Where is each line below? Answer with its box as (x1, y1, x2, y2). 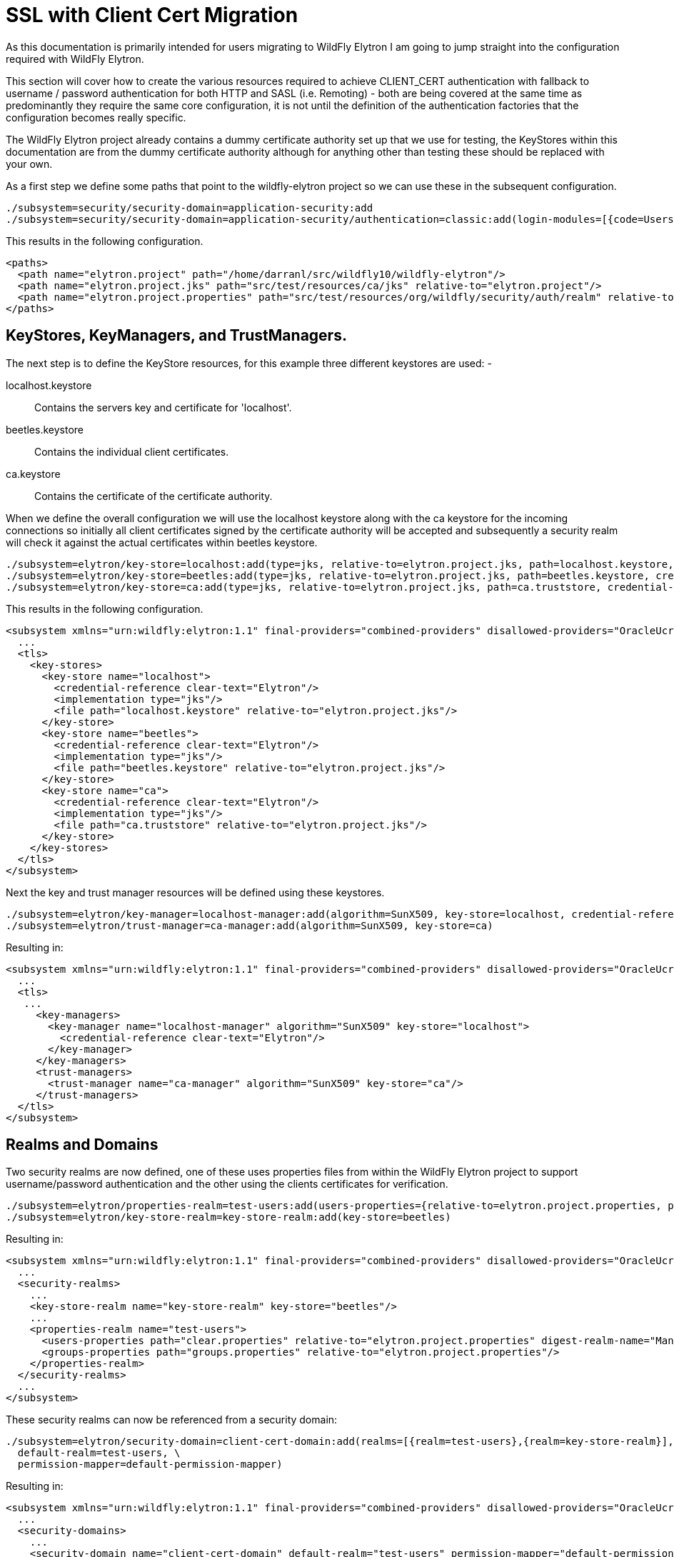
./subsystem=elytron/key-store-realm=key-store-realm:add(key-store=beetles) (6, 1211, 451, 1223)
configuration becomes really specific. (6, 111, 186, 124)
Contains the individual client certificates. (34, 445, 229, 458)
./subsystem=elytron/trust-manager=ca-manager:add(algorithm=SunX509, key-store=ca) (6, 919, 493, 931)
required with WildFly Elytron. (6, 52, 144, 65)
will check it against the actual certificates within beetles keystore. (6, 536, 318, 549)
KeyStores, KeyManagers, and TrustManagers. (6, 326, 347, 345)
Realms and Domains (6, 1136, 159, 1154)
